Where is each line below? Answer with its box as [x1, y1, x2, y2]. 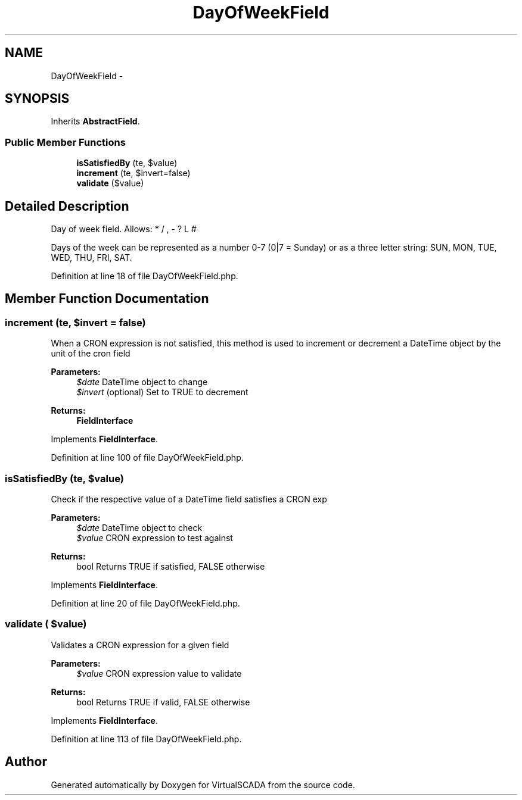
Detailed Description [5, 198, 129, 214]
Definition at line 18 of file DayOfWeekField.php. [51, 271, 238, 282]
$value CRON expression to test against [76, 533, 233, 543]
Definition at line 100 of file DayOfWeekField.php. [51, 452, 244, 463]
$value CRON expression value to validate [76, 668, 242, 679]
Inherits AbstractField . [51, 116, 140, 127]
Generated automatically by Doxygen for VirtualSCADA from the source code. [51, 779, 355, 790]
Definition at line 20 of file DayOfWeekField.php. [51, 598, 240, 608]
